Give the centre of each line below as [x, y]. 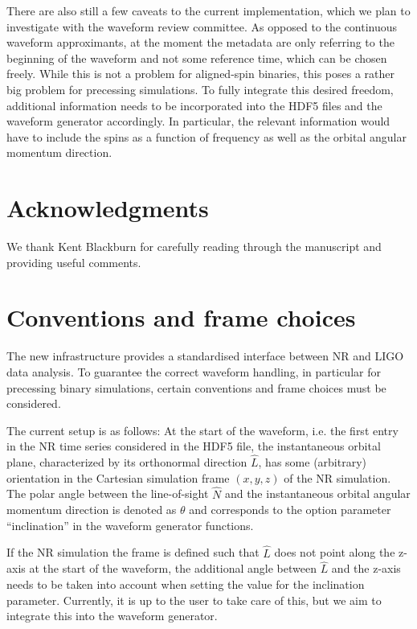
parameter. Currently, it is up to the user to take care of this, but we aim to [194, 600]
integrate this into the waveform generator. [112, 616]
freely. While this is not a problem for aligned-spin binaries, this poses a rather [201, 74]
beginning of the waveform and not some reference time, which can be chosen [197, 58]
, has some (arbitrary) [313, 462]
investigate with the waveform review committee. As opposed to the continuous [202, 26]
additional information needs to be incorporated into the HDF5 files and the [194, 105]
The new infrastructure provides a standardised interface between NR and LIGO [205, 356]
